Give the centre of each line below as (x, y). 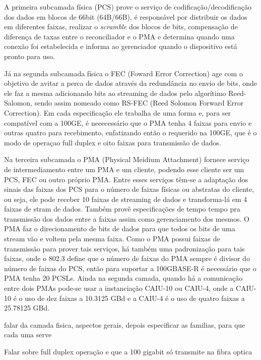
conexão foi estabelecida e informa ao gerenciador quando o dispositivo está (121, 46)
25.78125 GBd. (27, 308)
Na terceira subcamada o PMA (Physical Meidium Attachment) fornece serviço (127, 159)
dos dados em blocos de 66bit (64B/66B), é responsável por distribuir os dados (126, 16)
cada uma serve (28, 335)
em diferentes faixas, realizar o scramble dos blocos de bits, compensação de (121, 27)
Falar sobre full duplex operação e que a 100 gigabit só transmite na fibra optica (128, 351)
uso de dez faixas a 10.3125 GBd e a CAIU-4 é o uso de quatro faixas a (135, 298)
